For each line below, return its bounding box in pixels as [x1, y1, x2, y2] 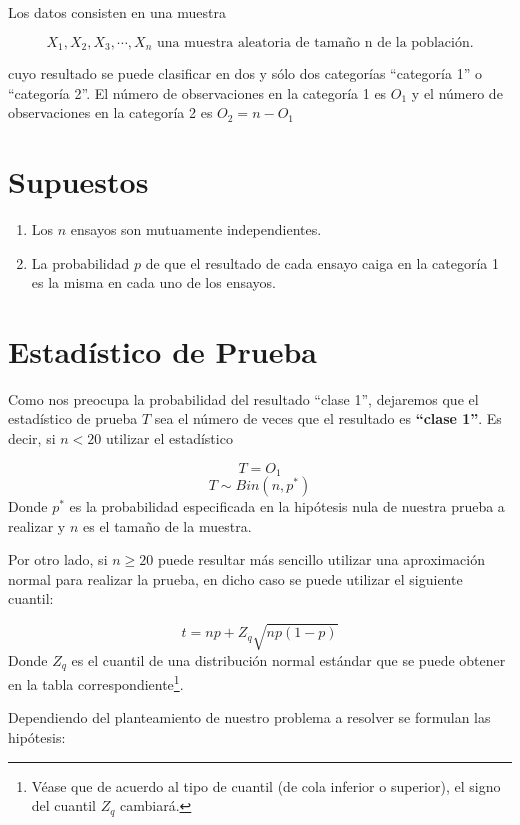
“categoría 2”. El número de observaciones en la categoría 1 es [8, 82, 387, 103]
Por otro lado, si [8, 549, 108, 570]
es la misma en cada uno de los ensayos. [31, 272, 276, 293]
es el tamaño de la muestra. [82, 515, 252, 536]
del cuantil [31, 795, 96, 816]
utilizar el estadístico [105, 428, 233, 449]
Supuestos [8, 161, 149, 202]
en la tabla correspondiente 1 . [8, 671, 184, 694]
